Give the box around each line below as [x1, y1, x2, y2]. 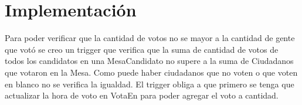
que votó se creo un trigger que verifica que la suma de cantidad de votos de [5, 43, 279, 55]
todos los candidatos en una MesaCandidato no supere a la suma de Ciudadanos [5, 55, 294, 67]
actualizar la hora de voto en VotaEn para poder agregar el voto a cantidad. [5, 89, 279, 101]
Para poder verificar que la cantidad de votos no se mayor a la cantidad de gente [5, 32, 295, 44]
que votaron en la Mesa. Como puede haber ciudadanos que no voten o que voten [5, 66, 298, 78]
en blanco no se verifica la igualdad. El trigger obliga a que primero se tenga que [5, 77, 294, 90]
